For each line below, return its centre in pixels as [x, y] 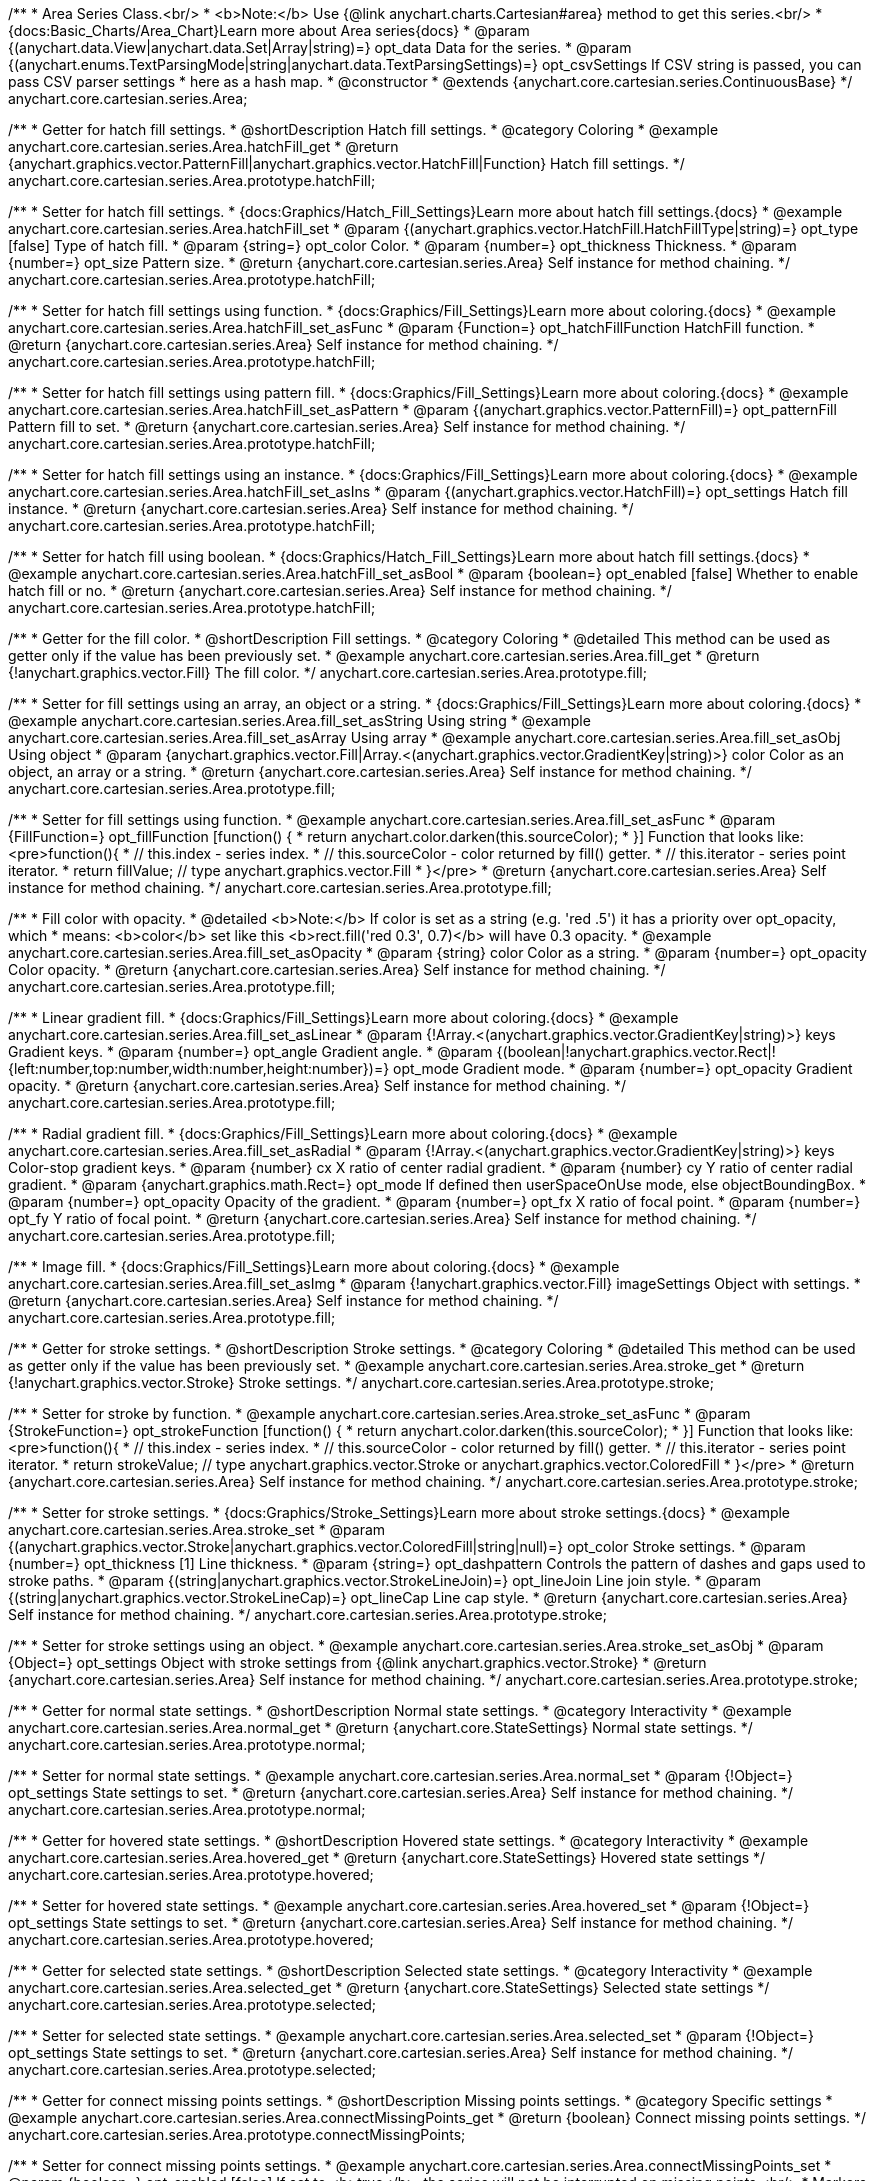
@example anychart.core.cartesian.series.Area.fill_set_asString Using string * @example [299, 720]
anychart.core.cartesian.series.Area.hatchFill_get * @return [203, 146]
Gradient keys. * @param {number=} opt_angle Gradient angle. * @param [250, 1051]
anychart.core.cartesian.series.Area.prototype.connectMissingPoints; [237, 2134]
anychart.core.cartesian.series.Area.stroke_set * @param [197, 1529]
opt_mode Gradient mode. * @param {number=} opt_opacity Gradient [623, 1068]
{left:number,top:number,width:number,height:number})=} [199, 1068]
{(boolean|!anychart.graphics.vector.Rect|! [636, 1051]
